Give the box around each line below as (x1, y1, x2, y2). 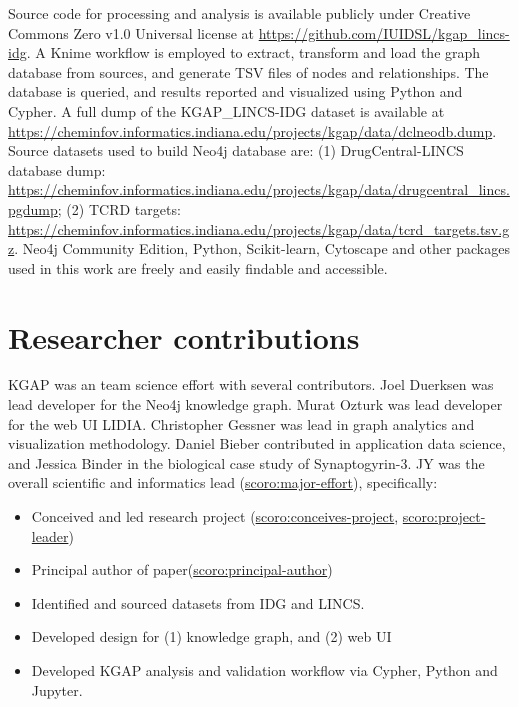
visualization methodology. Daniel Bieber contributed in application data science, (8, 433, 506, 454)
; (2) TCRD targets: (57, 198, 181, 219)
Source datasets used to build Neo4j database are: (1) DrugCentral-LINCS (8, 140, 464, 161)
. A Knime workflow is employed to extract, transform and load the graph (26, 42, 481, 63)
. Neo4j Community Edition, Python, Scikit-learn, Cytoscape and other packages (14, 238, 510, 259)
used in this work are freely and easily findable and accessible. (8, 257, 388, 278)
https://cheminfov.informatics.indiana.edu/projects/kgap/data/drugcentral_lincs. (8, 179, 510, 200)
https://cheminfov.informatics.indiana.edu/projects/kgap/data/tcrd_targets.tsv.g (8, 218, 510, 239)
